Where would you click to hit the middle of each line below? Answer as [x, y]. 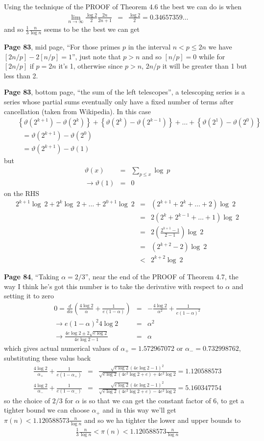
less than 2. [21, 75]
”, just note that [96, 56]
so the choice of [27, 400]
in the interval [149, 46]
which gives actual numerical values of [61, 348]
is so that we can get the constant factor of [146, 400]
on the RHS [22, 193]
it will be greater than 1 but [205, 66]
